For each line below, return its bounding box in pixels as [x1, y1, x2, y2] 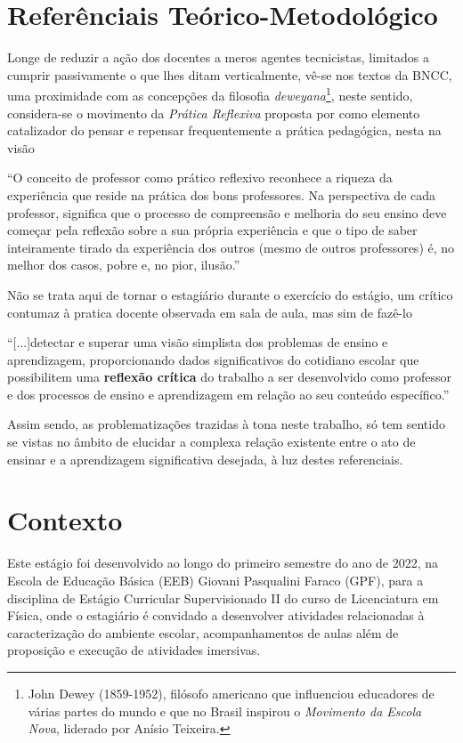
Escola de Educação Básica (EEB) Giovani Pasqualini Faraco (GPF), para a [7, 570, 424, 589]
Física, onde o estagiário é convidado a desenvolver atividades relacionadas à [7, 606, 425, 625]
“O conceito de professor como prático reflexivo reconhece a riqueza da [7, 168, 393, 187]
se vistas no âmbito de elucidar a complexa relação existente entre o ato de [7, 432, 416, 451]
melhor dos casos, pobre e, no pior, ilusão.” [7, 255, 240, 274]
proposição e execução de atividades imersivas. [7, 641, 261, 659]
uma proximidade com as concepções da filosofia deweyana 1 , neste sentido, [7, 84, 413, 104]
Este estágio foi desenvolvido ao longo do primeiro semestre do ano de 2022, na [7, 553, 439, 572]
